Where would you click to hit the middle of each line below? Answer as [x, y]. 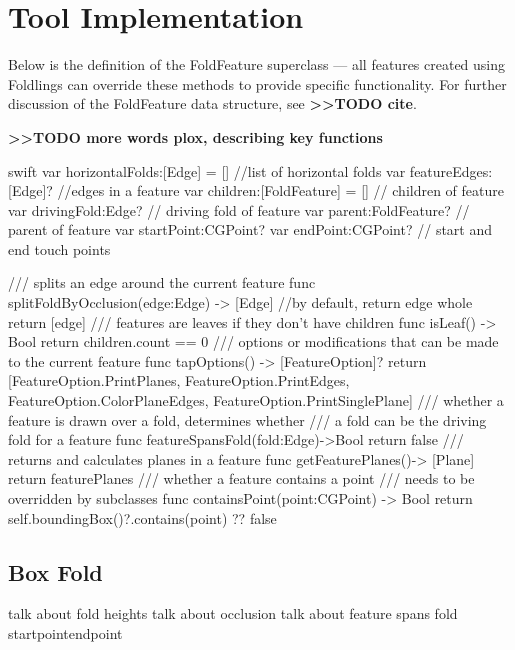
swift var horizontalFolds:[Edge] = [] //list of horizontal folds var [207, 170]
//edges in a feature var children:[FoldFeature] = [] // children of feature [280, 190]
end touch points [59, 248]
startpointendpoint [65, 632]
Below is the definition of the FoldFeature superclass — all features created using [257, 64]
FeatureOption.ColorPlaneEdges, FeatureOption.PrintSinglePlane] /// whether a [256, 400]
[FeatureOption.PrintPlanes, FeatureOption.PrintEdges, [179, 380]
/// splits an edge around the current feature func [162, 282]
